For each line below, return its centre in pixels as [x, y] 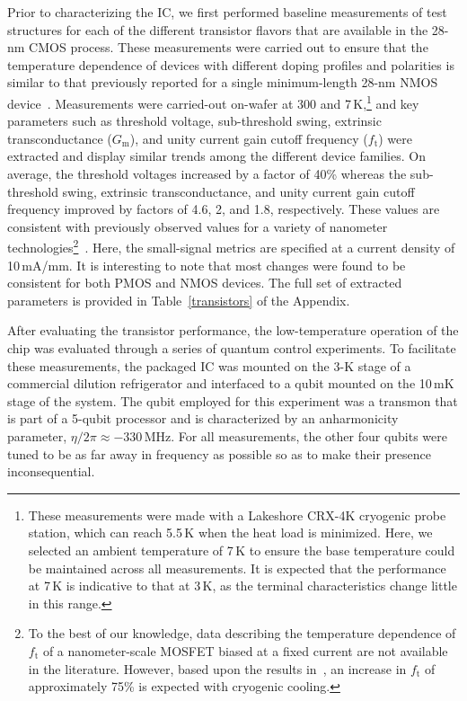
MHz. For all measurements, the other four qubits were [296, 435]
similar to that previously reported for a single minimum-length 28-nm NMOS [223, 82]
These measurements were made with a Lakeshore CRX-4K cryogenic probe [237, 515]
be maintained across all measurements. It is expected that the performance [237, 568]
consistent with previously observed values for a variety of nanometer [198, 226]
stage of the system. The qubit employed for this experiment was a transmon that [233, 400]
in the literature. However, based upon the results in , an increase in [217, 668]
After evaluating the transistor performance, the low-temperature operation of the [233, 330]
